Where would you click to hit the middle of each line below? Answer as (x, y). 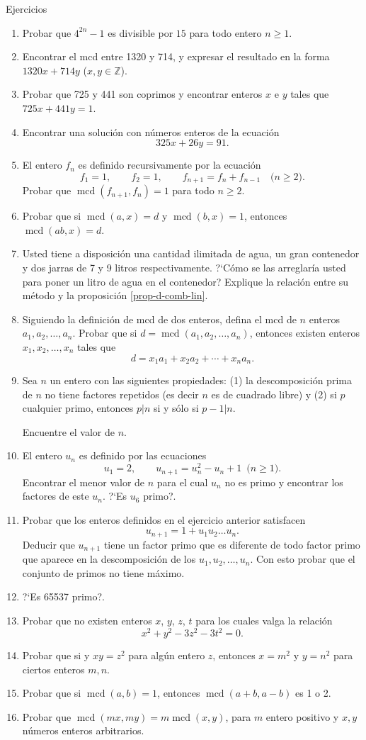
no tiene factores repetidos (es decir (122, 394)
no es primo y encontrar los (284, 482)
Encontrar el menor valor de (84, 482)
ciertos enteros (53, 669)
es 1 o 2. (313, 693)
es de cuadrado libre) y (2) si (274, 394)
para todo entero (225, 32)
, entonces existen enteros (305, 333)
